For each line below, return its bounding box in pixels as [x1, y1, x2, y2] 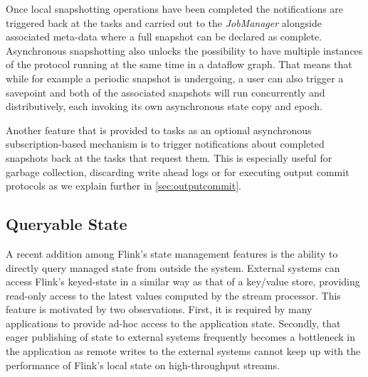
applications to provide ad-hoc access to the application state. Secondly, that [6, 315, 341, 330]
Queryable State [6, 213, 127, 235]
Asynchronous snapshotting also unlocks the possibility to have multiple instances [6, 43, 363, 58]
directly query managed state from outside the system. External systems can [6, 260, 340, 275]
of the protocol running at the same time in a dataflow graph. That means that [6, 57, 352, 72]
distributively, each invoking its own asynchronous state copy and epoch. [6, 99, 322, 114]
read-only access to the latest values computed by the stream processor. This [6, 288, 341, 302]
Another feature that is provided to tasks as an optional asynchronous [6, 122, 312, 137]
